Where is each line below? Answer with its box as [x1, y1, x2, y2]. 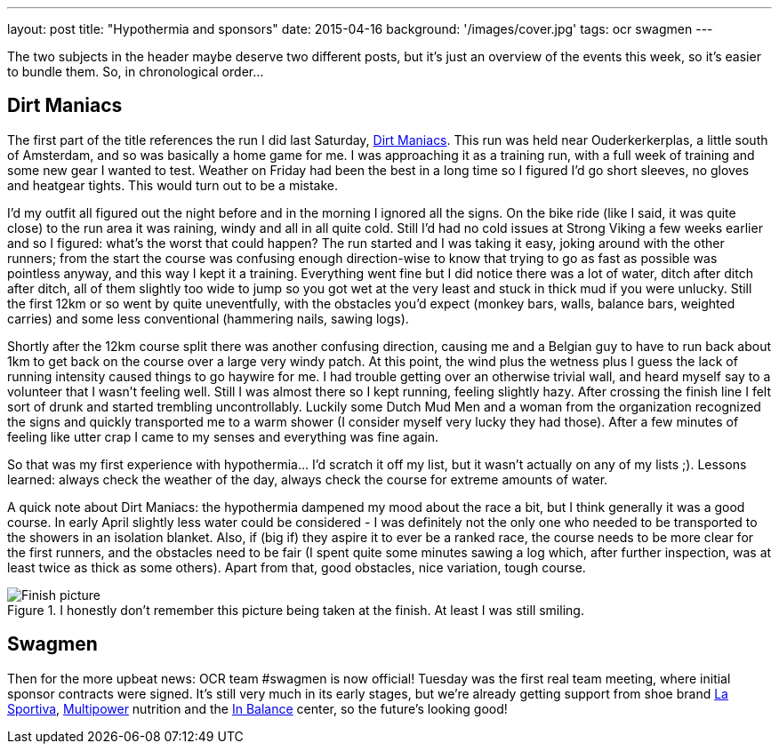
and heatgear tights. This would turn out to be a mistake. [7, 177, 339, 193]
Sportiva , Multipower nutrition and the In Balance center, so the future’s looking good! [7, 700, 508, 716]
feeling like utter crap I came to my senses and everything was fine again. [7, 428, 439, 444]
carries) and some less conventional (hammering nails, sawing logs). [7, 310, 409, 326]
